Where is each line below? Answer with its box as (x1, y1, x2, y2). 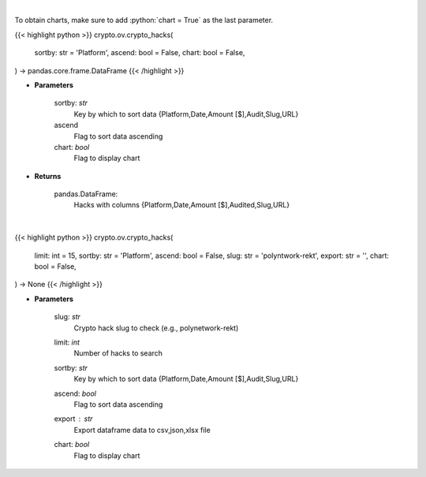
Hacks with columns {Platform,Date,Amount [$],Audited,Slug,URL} (73, 200, 290, 210)
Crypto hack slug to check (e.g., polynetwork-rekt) (73, 323, 239, 333)
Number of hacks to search (73, 348, 163, 358)
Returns (34, 171, 62, 181)
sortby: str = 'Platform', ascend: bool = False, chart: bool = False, (34, 48, 245, 58)
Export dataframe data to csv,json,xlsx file (73, 425, 211, 434)
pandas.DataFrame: (54, 189, 118, 199)
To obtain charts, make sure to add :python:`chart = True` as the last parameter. (14, 16, 274, 25)
